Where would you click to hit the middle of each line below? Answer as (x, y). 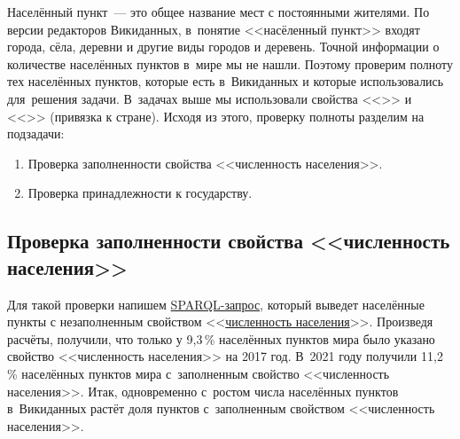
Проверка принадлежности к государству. (140, 193)
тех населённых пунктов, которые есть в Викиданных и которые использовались (226, 81)
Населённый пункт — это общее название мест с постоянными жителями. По (218, 12)
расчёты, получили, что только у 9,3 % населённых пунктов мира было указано (221, 338)
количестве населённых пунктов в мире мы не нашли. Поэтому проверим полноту (230, 63)
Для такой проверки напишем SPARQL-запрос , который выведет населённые (216, 304)
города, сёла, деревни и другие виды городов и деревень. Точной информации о (223, 47)
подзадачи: (36, 133)
